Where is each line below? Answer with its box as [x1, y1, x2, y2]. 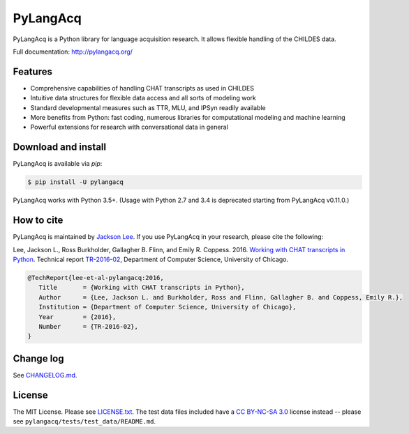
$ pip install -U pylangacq [27, 178, 124, 186]
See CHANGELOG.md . [13, 371, 77, 379]
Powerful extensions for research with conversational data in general [30, 123, 228, 132]
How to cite [13, 215, 64, 226]
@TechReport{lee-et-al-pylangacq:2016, [27, 274, 164, 281]
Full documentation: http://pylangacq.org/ [13, 47, 133, 56]
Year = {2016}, [38, 313, 117, 320]
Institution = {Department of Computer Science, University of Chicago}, [38, 303, 297, 311]
